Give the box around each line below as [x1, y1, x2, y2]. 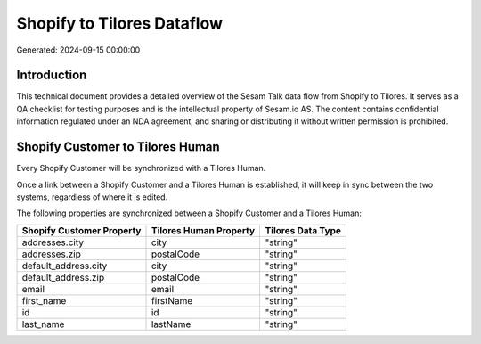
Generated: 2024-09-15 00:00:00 [16, 45, 141, 55]
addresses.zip [21, 248, 82, 260]
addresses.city [21, 236, 85, 249]
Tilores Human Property [151, 224, 256, 236]
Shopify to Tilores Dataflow [16, 13, 223, 33]
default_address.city [21, 259, 108, 272]
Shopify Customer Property [21, 224, 142, 236]
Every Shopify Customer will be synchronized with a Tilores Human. [16, 163, 266, 174]
